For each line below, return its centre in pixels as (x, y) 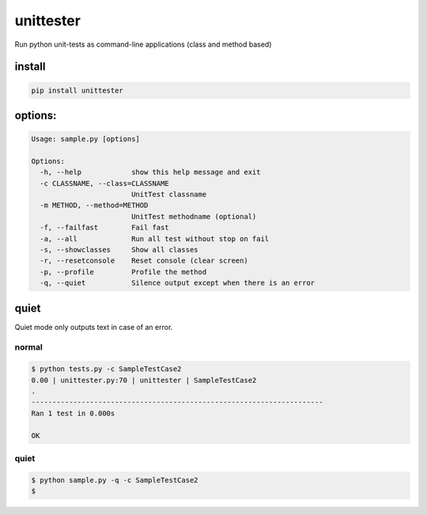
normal (28, 347)
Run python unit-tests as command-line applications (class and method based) (143, 44)
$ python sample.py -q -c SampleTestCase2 (115, 480)
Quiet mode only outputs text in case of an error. (94, 327)
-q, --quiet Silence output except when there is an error (178, 283)
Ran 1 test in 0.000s (73, 413)
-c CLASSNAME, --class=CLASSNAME (104, 183)
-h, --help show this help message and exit (150, 172)
